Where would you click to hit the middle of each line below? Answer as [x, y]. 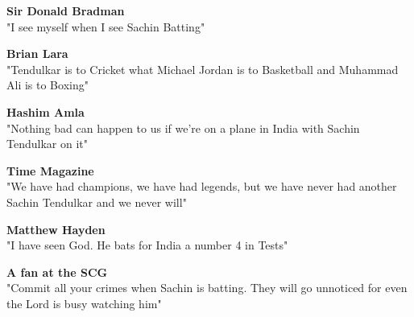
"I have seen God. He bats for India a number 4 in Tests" [147, 245]
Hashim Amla [46, 111]
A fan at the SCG [57, 272]
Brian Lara [37, 54]
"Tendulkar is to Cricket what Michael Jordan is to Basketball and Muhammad [203, 69]
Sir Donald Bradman [66, 10]
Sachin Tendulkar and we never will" [97, 202]
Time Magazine [50, 170]
